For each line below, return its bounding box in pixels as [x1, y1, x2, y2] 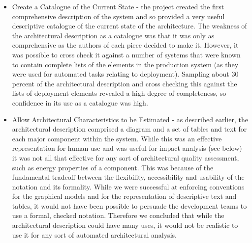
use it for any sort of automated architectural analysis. [12, 229, 177, 240]
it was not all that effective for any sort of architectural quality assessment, [12, 152, 239, 162]
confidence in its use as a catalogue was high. [12, 97, 148, 108]
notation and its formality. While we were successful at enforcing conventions [12, 181, 245, 191]
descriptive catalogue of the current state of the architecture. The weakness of [12, 21, 247, 31]
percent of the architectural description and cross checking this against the [12, 78, 237, 88]
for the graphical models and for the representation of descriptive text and [12, 191, 237, 201]
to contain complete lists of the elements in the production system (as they [12, 59, 239, 69]
